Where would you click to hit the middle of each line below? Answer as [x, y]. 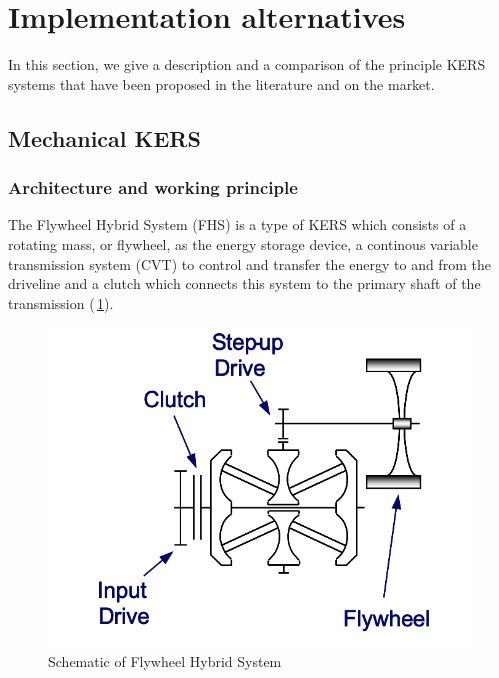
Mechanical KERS [104, 137]
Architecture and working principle [153, 187]
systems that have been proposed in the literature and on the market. [221, 83]
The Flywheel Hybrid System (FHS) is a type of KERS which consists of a [237, 224]
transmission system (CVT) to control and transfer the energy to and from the [249, 263]
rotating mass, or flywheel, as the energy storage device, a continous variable [243, 243]
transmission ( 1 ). [61, 302]
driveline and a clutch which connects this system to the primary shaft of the [244, 283]
